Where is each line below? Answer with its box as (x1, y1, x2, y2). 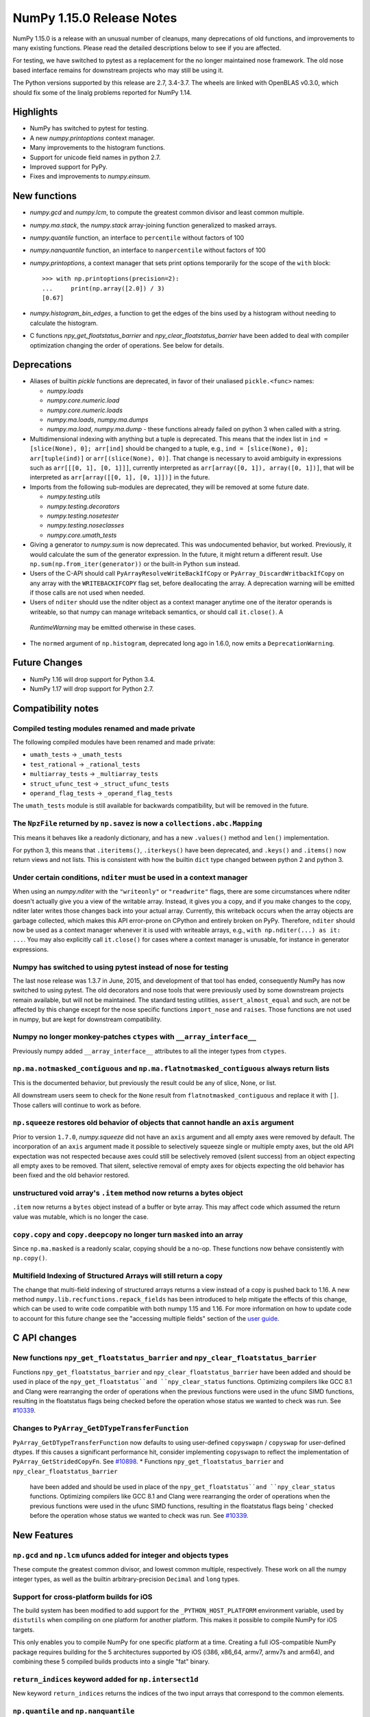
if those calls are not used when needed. (29, 589, 145, 597)
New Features (12, 1530, 73, 1541)
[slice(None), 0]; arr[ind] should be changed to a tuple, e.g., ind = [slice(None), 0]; (29, 444, 308, 453)
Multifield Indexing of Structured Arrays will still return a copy (12, 1271, 223, 1281)
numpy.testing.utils (47, 492, 101, 501)
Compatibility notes (12, 703, 99, 714)
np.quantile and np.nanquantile (12, 1706, 135, 1716)
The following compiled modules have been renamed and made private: (12, 738, 216, 747)
